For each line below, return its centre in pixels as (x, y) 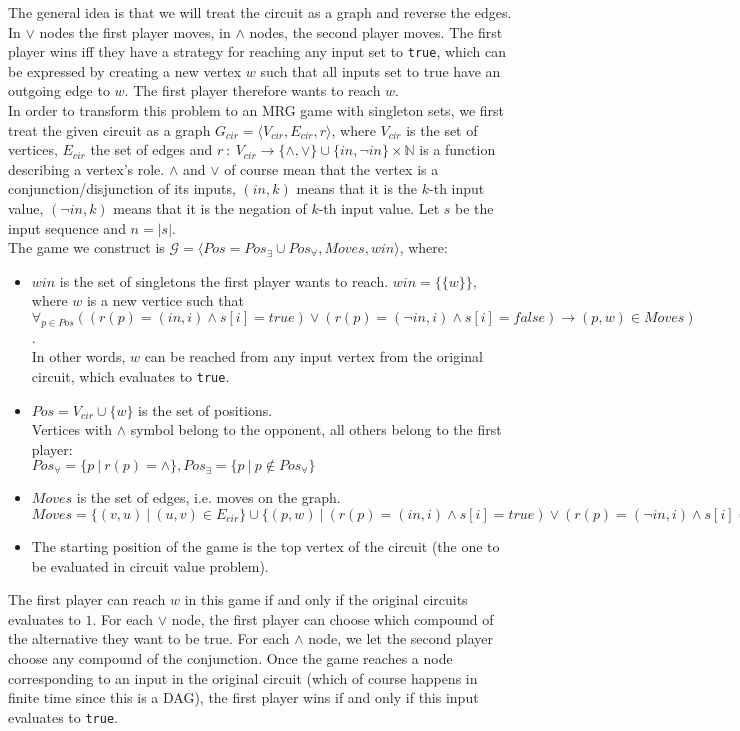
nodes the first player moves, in (135, 31)
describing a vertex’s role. (86, 168)
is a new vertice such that (165, 300)
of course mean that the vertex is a (331, 168)
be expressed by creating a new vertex (125, 70)
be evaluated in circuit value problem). (150, 565)
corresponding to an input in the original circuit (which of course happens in (243, 677)
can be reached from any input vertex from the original (313, 356)
